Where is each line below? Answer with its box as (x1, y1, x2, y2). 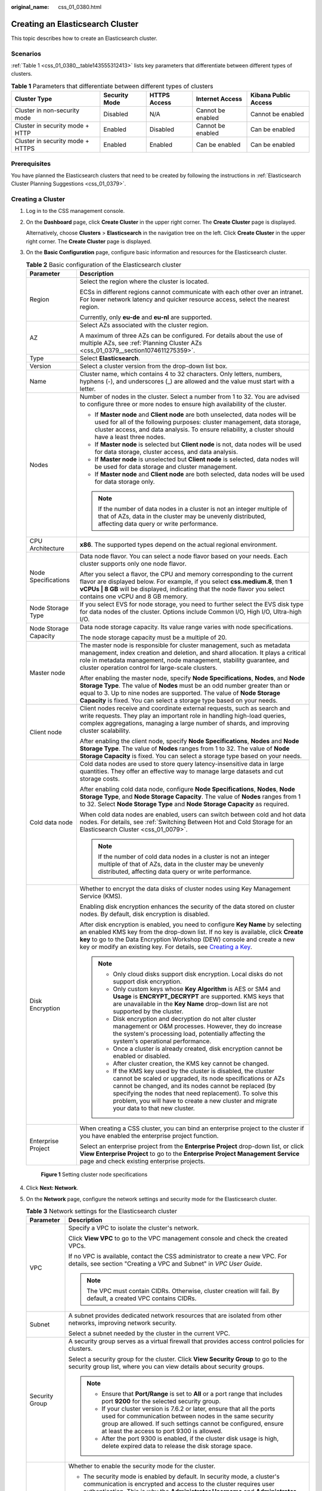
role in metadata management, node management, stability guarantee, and (79, 656, 289, 664)
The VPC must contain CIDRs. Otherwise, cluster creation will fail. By (86, 1287, 280, 1295)
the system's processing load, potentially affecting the (113, 1029, 265, 1038)
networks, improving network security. (68, 1319, 177, 1327)
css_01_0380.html (58, 4, 101, 10)
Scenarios (11, 50, 42, 58)
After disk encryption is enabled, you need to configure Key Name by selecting (79, 920, 302, 929)
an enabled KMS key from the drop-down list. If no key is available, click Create (79, 927, 304, 936)
